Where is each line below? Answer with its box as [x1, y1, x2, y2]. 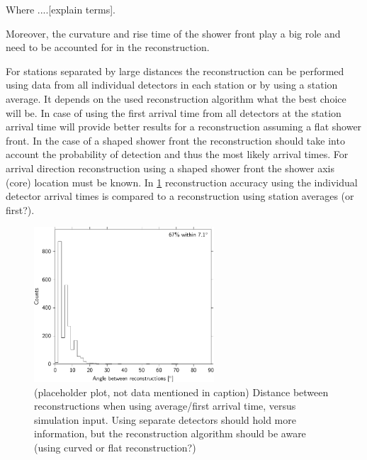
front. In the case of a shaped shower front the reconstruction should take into [6, 133, 345, 147]
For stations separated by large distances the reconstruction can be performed [6, 63, 344, 78]
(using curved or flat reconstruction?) [34, 439, 196, 454]
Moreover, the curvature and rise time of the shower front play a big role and [6, 26, 341, 40]
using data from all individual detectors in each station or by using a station [6, 77, 338, 92]
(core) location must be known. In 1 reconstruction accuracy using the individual [6, 174, 358, 189]
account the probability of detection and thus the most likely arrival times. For [6, 147, 349, 162]
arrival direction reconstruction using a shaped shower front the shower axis [6, 160, 334, 175]
